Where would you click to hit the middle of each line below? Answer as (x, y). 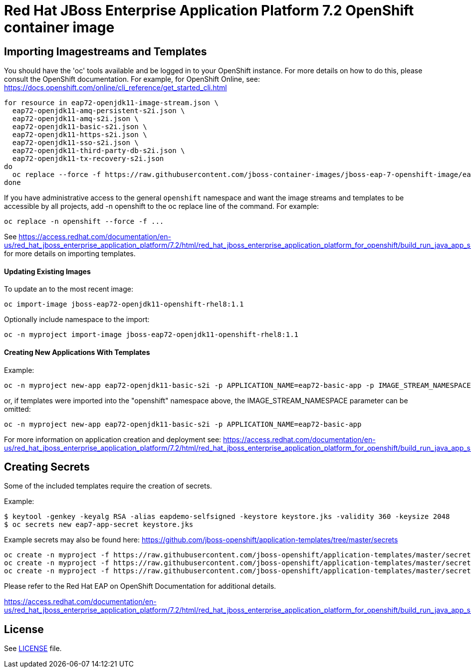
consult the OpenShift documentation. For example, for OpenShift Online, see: (132, 79)
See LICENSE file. (33, 649)
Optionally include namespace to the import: (77, 320)
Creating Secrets (47, 467)
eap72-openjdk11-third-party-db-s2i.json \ (99, 151)
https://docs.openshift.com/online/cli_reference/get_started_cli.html (116, 88)
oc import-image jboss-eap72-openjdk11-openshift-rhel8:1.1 (124, 304)
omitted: (17, 409)
